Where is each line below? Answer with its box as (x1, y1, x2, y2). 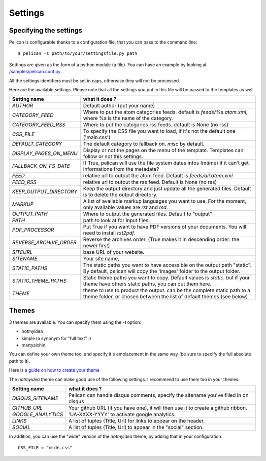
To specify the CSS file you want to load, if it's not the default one (83, 128, 236, 135)
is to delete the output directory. (83, 192, 158, 198)
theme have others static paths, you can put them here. (83, 280, 212, 287)
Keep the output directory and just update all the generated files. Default (83, 185, 251, 192)
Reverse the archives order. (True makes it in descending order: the (83, 236, 240, 243)
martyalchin (21, 342, 46, 348)
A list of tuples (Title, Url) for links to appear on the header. (68, 418, 205, 424)
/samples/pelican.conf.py (9, 69, 61, 75)
